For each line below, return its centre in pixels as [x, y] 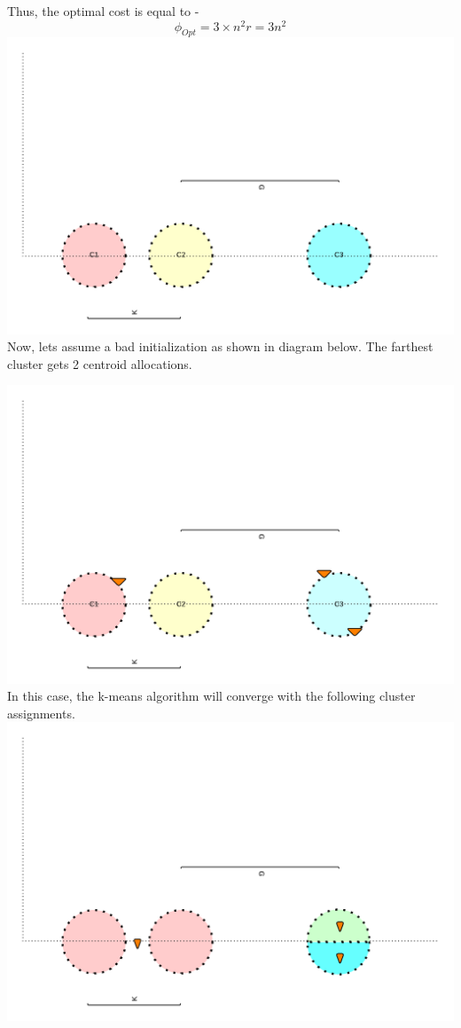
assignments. [41, 713]
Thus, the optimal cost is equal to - [103, 11]
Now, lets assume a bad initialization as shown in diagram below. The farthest [220, 346]
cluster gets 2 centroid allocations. [100, 363]
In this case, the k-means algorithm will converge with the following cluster [211, 696]
